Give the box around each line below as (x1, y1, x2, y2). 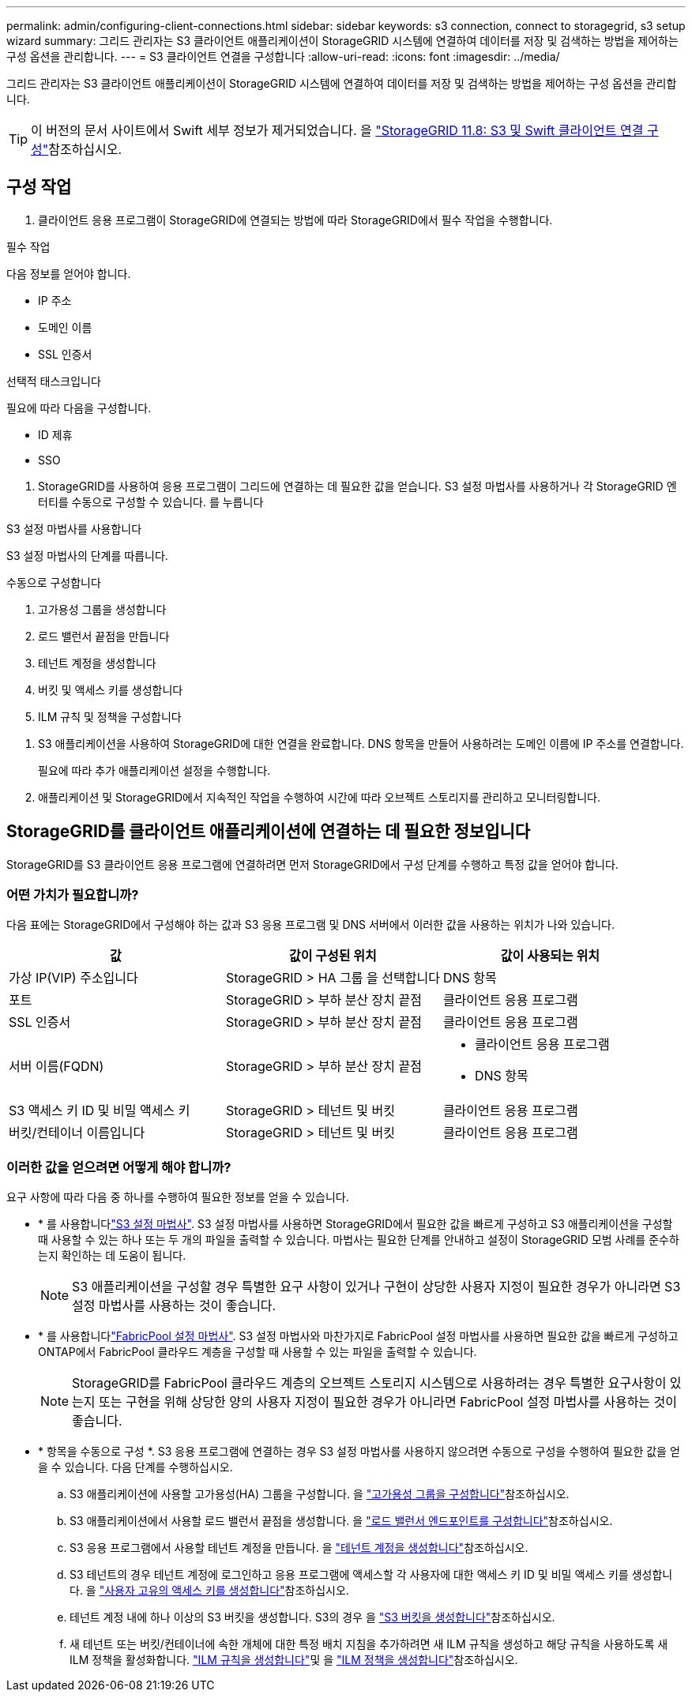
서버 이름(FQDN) (9, 1058, 104, 1075)
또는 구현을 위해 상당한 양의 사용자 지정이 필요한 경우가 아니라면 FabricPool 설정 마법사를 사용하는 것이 (99, 1394, 678, 1411)
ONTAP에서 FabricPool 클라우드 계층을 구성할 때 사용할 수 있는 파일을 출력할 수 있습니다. (38, 1345, 477, 1359)
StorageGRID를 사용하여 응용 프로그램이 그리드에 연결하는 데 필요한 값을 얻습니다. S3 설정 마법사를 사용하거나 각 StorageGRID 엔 (38, 479, 677, 493)
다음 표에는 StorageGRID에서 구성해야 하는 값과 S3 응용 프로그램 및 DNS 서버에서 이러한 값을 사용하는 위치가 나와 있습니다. (6, 918, 615, 932)
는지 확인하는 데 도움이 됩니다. (38, 1249, 186, 1263)
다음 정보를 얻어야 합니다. (6, 266, 131, 280)
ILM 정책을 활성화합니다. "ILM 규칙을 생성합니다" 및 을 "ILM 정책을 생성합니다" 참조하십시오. (70, 1653, 518, 1667)
